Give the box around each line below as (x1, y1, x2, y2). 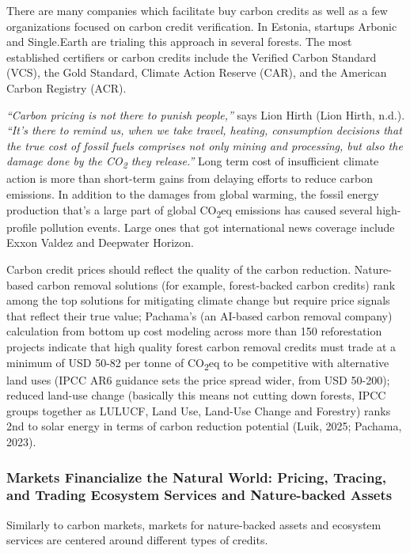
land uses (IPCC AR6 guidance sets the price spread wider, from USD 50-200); (6, 371, 390, 388)
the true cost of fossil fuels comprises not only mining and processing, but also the (6, 137, 403, 153)
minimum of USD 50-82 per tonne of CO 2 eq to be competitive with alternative (6, 354, 389, 373)
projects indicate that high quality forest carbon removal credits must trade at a (6, 338, 397, 354)
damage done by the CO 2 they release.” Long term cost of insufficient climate (6, 153, 379, 172)
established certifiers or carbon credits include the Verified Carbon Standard (6, 48, 377, 65)
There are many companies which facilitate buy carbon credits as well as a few (6, 2, 388, 18)
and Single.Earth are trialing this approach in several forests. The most (6, 33, 352, 50)
